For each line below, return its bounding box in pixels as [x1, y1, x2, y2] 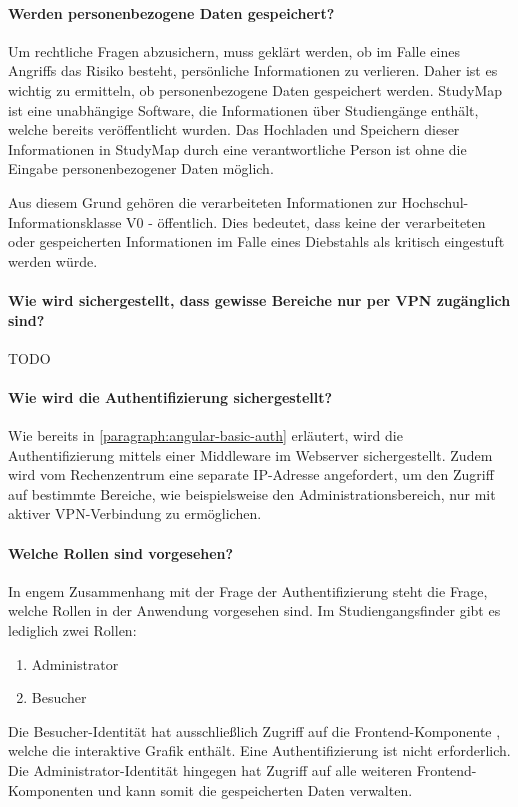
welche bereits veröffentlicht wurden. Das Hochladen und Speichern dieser [8, 119, 460, 140]
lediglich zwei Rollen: [8, 620, 137, 641]
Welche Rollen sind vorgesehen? [8, 542, 234, 563]
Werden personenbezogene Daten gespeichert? [8, 2, 335, 23]
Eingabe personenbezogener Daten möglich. [8, 158, 274, 179]
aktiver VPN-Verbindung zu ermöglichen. [8, 503, 262, 524]
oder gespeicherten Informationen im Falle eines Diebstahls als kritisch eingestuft [8, 231, 505, 252]
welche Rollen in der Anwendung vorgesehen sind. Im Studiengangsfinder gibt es [8, 600, 501, 621]
